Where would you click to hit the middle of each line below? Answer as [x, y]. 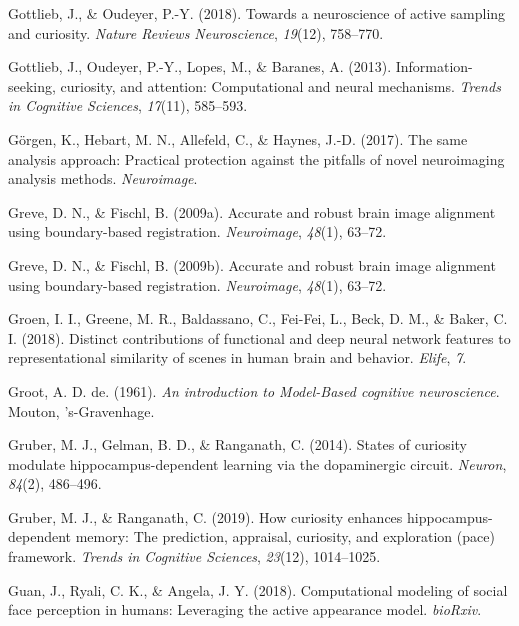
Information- [434, 66]
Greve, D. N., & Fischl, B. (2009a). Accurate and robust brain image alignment [252, 211]
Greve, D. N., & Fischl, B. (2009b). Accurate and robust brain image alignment [252, 264]
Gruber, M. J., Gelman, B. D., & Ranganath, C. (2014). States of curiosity [238, 444]
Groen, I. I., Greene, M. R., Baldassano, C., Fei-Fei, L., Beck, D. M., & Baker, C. [258, 318]
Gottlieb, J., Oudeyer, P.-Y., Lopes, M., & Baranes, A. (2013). [200, 66]
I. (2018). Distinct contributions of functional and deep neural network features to [259, 337]
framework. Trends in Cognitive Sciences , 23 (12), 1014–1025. [194, 556]
